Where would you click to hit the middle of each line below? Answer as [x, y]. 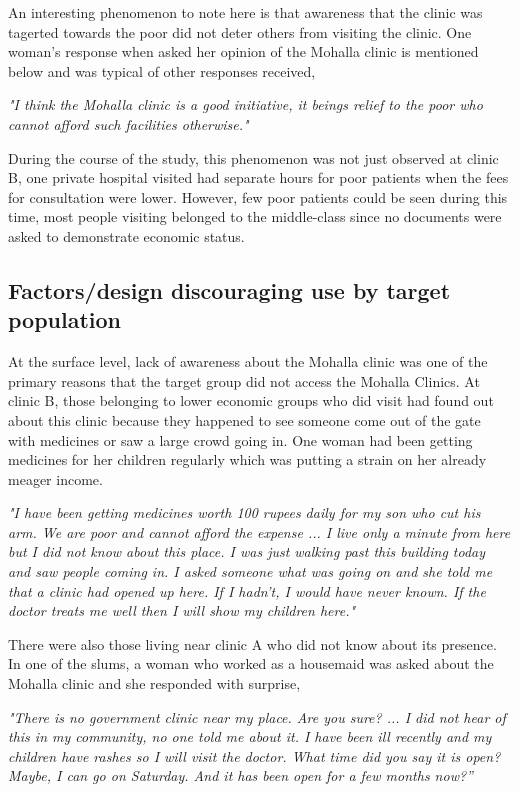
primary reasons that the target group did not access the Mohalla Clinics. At [244, 380]
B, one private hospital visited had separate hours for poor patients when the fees [258, 177]
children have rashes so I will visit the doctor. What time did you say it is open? [254, 755]
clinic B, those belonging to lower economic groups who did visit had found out [251, 400]
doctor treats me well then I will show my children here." [182, 610]
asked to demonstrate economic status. [126, 235]
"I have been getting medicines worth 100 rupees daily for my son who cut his [244, 512]
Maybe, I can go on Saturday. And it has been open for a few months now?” [240, 775]
